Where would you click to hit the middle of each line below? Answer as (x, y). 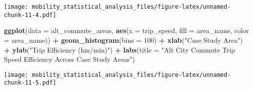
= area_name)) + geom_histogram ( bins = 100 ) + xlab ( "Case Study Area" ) (123, 40)
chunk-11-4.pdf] (30, 15)
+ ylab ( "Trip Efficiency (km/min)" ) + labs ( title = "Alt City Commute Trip (120, 49)
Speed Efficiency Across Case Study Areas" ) (69, 59)
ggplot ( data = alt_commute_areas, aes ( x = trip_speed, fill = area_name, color (126, 30)
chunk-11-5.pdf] (30, 83)
